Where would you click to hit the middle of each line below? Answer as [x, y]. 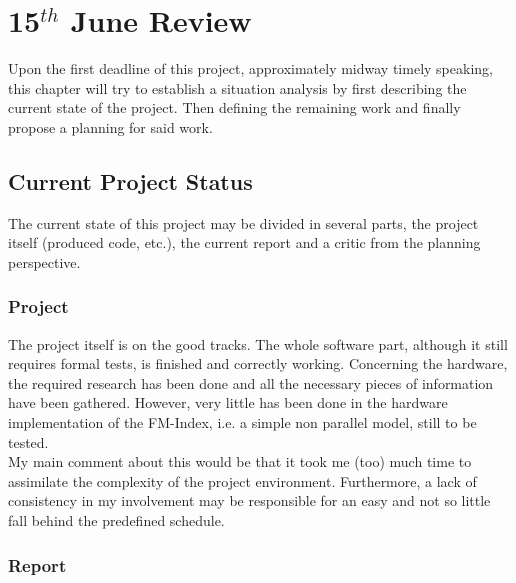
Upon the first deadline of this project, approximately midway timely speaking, [250, 68]
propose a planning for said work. [110, 126]
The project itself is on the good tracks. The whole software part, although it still [258, 343]
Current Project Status [130, 180]
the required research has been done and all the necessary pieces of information [251, 382]
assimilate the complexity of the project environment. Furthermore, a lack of [242, 480]
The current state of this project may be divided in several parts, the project [243, 222]
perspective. [44, 261]
